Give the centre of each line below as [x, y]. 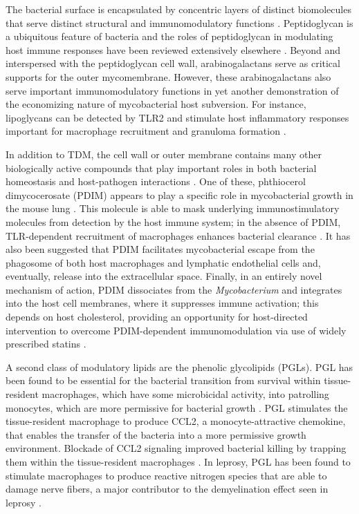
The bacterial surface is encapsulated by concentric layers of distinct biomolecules [178, 9]
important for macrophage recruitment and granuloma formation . [146, 131]
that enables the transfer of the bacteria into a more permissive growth [156, 434]
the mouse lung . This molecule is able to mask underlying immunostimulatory [173, 208]
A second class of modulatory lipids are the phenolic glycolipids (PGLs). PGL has [179, 367]
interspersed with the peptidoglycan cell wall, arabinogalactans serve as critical [173, 63]
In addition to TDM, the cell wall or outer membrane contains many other [164, 154]
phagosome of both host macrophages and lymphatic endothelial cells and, [163, 262]
